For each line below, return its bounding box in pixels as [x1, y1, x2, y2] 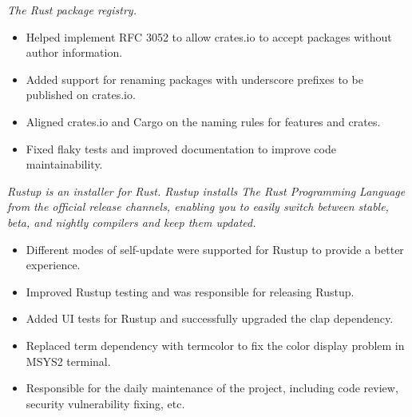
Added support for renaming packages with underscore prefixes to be [26, 70, 363, 87]
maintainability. [26, 156, 103, 173]
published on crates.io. [26, 86, 136, 103]
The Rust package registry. [7, 2, 137, 18]
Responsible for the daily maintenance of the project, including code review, [26, 379, 398, 396]
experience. [26, 256, 81, 273]
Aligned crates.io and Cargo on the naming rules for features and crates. [26, 113, 381, 129]
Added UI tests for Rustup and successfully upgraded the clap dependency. [26, 310, 394, 327]
